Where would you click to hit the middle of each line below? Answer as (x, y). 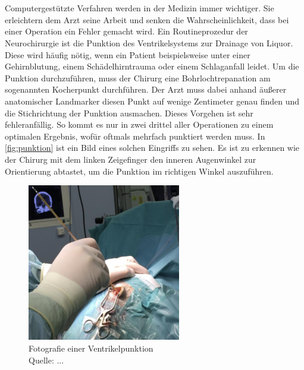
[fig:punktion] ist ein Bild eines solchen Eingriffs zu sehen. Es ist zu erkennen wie (152, 148)
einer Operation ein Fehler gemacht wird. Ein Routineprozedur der (126, 31)
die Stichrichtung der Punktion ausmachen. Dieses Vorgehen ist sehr (129, 113)
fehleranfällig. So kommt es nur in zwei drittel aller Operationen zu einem (139, 124)
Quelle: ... (46, 360)
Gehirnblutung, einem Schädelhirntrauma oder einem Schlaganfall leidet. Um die (152, 66)
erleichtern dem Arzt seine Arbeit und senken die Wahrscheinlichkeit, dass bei (147, 19)
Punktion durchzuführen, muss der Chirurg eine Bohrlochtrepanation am (138, 78)
